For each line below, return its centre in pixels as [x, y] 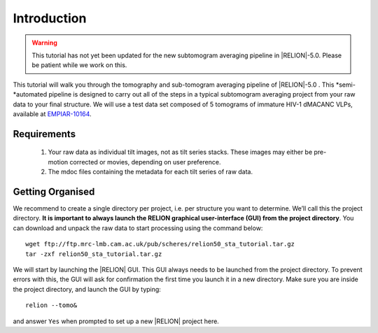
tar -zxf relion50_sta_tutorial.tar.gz [94, 254]
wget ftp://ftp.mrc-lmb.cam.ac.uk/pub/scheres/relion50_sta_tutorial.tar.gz [160, 244]
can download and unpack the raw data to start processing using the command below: [138, 228]
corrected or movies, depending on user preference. [145, 162]
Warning [44, 43]
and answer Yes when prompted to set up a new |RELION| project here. [116, 321]
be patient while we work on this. [79, 65]
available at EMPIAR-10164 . [52, 114]
